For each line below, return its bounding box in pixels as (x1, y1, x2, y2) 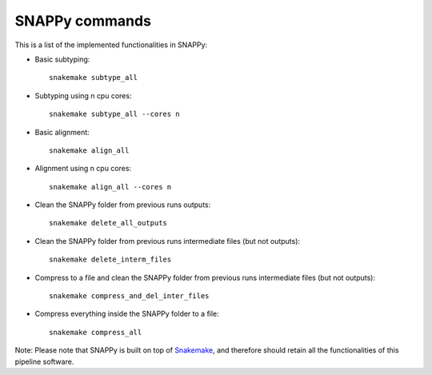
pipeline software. (14, 357, 74, 366)
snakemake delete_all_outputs (49, 218, 168, 228)
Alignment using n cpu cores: (34, 164, 132, 174)
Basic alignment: (34, 127, 90, 137)
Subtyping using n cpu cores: (34, 90, 132, 100)
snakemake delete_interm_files (49, 255, 172, 264)
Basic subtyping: (34, 54, 90, 64)
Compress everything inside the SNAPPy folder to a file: (34, 309, 219, 319)
